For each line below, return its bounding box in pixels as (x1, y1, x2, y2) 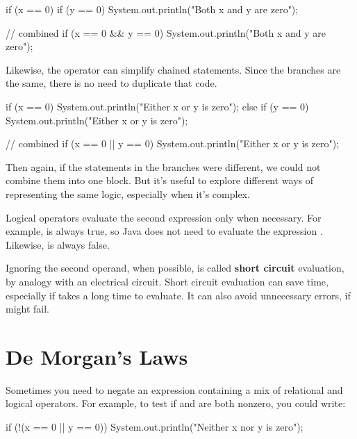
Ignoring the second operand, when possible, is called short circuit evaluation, (6, 260, 344, 275)
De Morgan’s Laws (6, 342, 188, 370)
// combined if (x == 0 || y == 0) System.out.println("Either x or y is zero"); (6, 136, 340, 151)
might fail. (6, 301, 50, 316)
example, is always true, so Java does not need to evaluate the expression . (6, 224, 323, 238)
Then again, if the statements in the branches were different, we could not (6, 159, 321, 174)
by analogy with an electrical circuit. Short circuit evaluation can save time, (6, 274, 329, 288)
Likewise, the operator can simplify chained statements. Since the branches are (6, 62, 341, 76)
